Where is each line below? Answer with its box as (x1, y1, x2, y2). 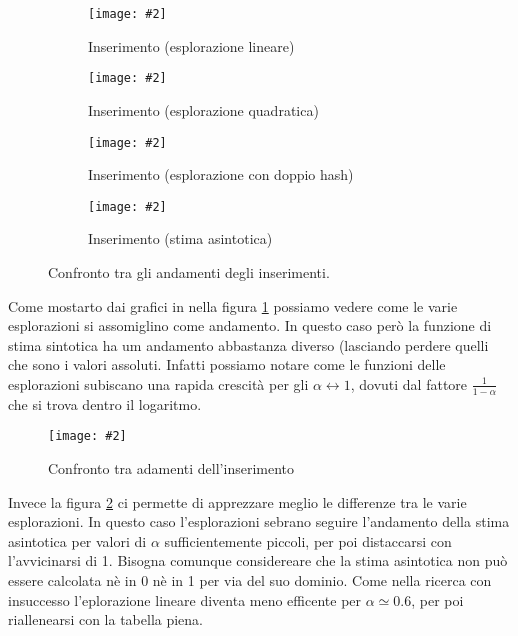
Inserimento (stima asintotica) (88, 228, 273, 249)
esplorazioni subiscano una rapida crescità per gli (8, 373, 309, 394)
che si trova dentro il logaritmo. (8, 393, 202, 414)
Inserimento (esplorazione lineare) (88, 35, 295, 56)
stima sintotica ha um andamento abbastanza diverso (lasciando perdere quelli (8, 334, 489, 355)
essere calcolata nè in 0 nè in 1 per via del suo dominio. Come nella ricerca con (8, 570, 492, 591)
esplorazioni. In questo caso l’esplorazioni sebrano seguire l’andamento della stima (8, 511, 510, 532)
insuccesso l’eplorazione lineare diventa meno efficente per (8, 589, 362, 610)
